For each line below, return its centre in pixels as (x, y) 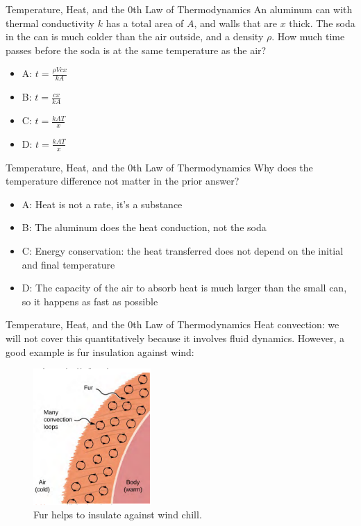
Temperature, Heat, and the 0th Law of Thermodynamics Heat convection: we (173, 324)
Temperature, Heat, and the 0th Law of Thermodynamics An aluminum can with (179, 9)
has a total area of (145, 23)
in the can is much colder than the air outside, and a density (135, 36)
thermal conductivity (50, 23)
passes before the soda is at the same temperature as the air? (136, 50)
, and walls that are (236, 23)
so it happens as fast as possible (90, 301)
